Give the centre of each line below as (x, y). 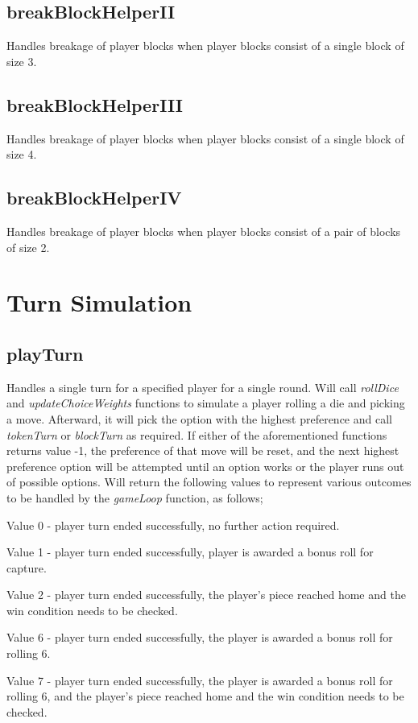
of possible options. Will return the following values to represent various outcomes (209, 482)
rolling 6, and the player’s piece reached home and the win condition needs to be (205, 696)
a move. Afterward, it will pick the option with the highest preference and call (199, 418)
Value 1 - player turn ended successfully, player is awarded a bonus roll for (190, 552)
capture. (27, 567)
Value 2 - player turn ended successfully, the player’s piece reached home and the (206, 595)
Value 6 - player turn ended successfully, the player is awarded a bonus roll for (200, 637)
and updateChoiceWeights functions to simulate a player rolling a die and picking (206, 403)
